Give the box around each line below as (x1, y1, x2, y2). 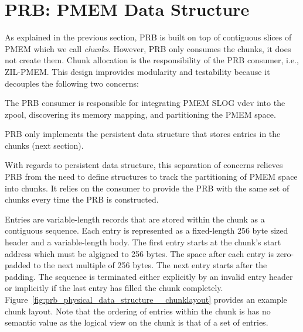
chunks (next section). (5, 139, 84, 151)
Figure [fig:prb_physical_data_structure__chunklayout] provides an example (5, 293, 287, 305)
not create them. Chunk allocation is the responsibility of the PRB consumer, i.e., (5, 54, 299, 66)
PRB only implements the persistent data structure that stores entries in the (5, 128, 281, 140)
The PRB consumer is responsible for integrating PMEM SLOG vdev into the (5, 97, 285, 109)
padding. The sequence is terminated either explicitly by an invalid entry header (5, 270, 293, 282)
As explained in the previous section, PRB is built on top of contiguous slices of (5, 31, 292, 43)
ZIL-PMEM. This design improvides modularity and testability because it (5, 65, 270, 77)
